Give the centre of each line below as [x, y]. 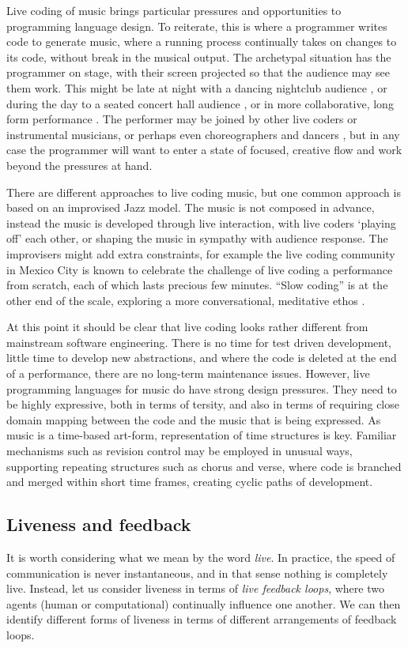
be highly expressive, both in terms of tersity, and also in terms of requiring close [203, 404]
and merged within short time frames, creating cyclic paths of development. [190, 482]
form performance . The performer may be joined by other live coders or [182, 119]
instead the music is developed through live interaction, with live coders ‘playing [201, 222]
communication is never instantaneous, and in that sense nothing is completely [197, 573]
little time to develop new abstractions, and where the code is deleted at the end [202, 358]
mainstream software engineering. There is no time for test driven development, [199, 342]
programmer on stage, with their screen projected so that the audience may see [198, 72]
